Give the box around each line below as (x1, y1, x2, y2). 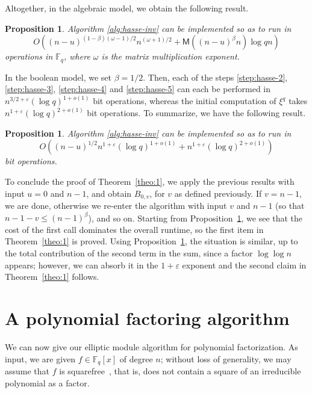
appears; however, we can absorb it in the (5, 258, 158, 271)
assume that (5, 364, 50, 377)
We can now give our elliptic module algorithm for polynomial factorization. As (5, 340, 298, 353)
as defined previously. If (174, 187, 262, 199)
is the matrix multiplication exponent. (101, 50, 240, 63)
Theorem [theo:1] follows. (5, 270, 99, 283)
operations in (5, 50, 53, 63)
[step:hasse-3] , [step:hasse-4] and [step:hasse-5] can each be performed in (5, 82, 271, 95)
